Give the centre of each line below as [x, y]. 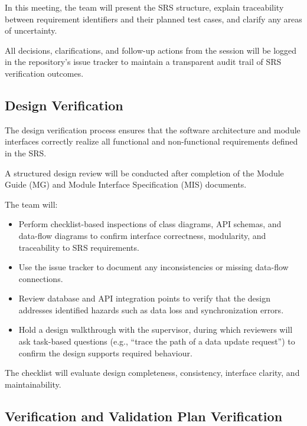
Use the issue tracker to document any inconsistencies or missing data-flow [153, 267]
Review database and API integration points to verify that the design [144, 298]
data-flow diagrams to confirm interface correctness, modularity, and [142, 235]
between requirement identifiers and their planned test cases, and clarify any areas [153, 19]
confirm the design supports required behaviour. [105, 353]
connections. [41, 278]
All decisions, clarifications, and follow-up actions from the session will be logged [151, 50]
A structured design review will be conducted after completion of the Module [144, 173]
